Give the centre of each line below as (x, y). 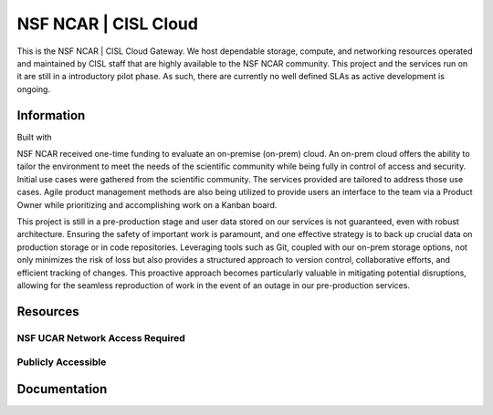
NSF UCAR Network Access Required (101, 337)
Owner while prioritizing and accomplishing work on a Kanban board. (147, 204)
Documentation (62, 389)
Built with (34, 137)
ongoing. (33, 89)
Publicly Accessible (62, 362)
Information (51, 115)
